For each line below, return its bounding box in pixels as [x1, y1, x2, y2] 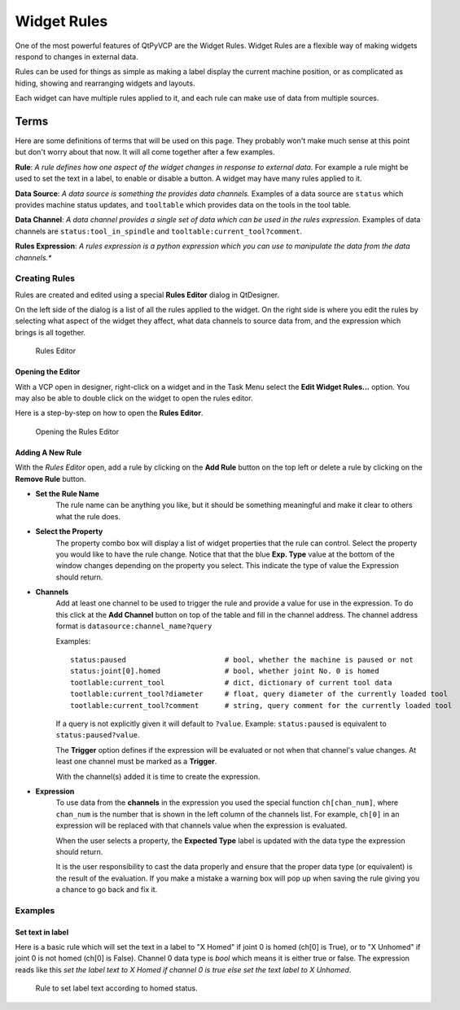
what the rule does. [55, 511, 121, 521]
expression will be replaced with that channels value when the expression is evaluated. [55, 820, 348, 830]
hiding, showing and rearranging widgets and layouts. [15, 78, 195, 88]
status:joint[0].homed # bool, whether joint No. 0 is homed [70, 667, 379, 676]
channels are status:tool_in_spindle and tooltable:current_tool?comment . [15, 226, 303, 236]
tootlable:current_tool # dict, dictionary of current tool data [70, 678, 392, 687]
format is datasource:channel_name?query [55, 621, 212, 631]
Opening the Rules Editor [35, 426, 120, 436]
